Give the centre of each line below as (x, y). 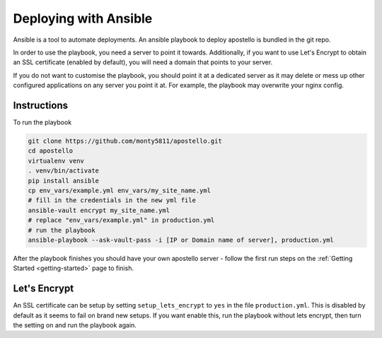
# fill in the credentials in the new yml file (112, 200)
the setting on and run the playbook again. (75, 325)
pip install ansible (63, 181)
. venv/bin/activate (63, 171)
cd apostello (51, 151)
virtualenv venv (56, 161)
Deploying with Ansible (83, 18)
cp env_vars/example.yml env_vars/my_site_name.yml (120, 190)
